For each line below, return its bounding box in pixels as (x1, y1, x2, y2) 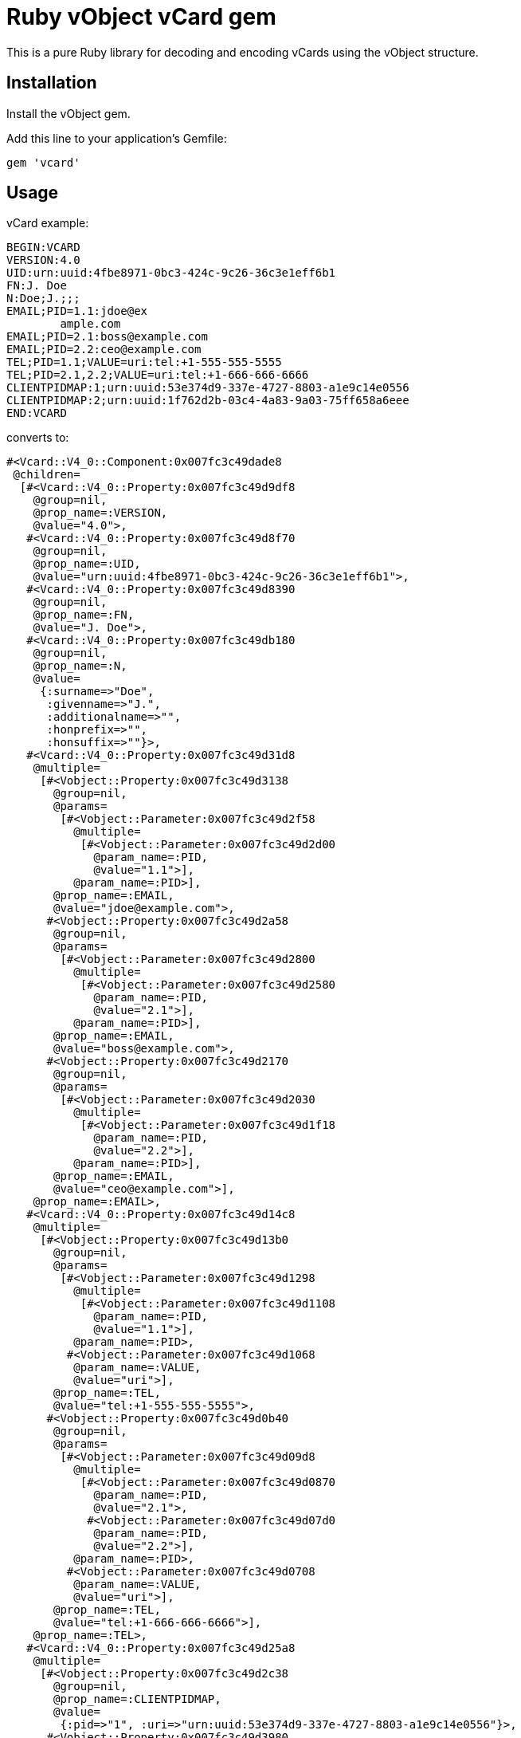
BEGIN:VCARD (6, 241, 80, 254)
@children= (13, 468, 80, 482)
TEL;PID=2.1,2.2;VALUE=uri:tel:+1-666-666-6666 (6, 368, 309, 382)
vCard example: (6, 216, 89, 230)
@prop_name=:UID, (33, 557, 141, 571)
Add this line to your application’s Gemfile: (6, 131, 227, 145)
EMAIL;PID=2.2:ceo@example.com (6, 343, 202, 356)
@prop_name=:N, (33, 659, 127, 673)
